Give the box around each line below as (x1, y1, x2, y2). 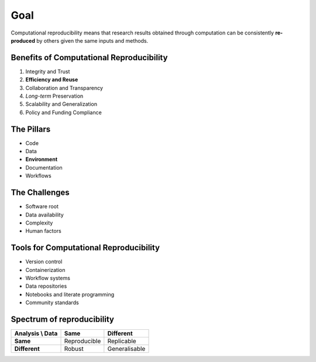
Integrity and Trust (25, 68, 70, 75)
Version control (25, 258, 63, 266)
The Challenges (11, 188, 70, 198)
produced (11, 37, 35, 44)
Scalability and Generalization (25, 101, 98, 108)
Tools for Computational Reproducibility (11, 243, 160, 253)
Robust (64, 345, 84, 353)
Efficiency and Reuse (25, 76, 78, 83)
